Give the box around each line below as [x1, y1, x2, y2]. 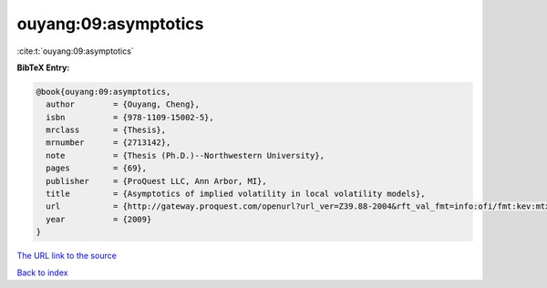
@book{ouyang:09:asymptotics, [36, 87, 171, 97]
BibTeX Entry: [16, 62, 70, 73]
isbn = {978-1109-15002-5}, [46, 112, 214, 122]
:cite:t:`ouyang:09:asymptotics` [16, 46, 134, 57]
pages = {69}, [46, 163, 148, 173]
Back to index [16, 267, 68, 278]
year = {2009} [46, 214, 152, 224]
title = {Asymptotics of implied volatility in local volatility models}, [46, 189, 426, 200]
